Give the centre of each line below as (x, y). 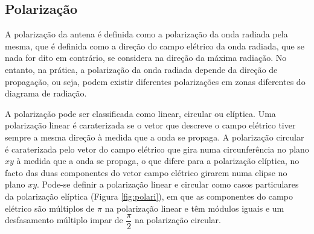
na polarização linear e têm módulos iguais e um (194, 208)
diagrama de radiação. (46, 93)
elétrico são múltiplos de (50, 208)
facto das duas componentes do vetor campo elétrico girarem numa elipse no (146, 172)
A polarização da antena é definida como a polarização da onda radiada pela (146, 34)
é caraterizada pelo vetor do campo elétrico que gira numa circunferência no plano (157, 149)
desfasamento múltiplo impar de (64, 220)
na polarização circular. (178, 220)
